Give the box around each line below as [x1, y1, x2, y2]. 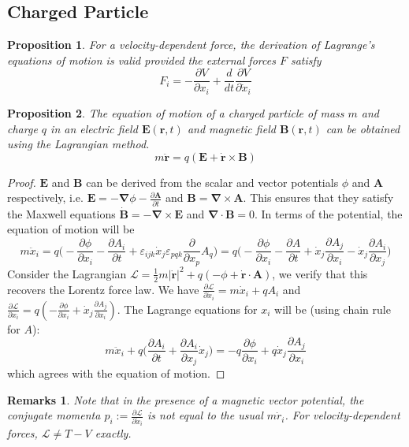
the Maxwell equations [7, 205, 116, 222]
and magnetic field [187, 120, 276, 136]
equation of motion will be [7, 221, 135, 237]
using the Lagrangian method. [7, 136, 150, 152]
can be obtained [325, 120, 400, 136]
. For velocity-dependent [284, 407, 400, 423]
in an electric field [50, 120, 138, 136]
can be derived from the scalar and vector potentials [86, 173, 339, 190]
